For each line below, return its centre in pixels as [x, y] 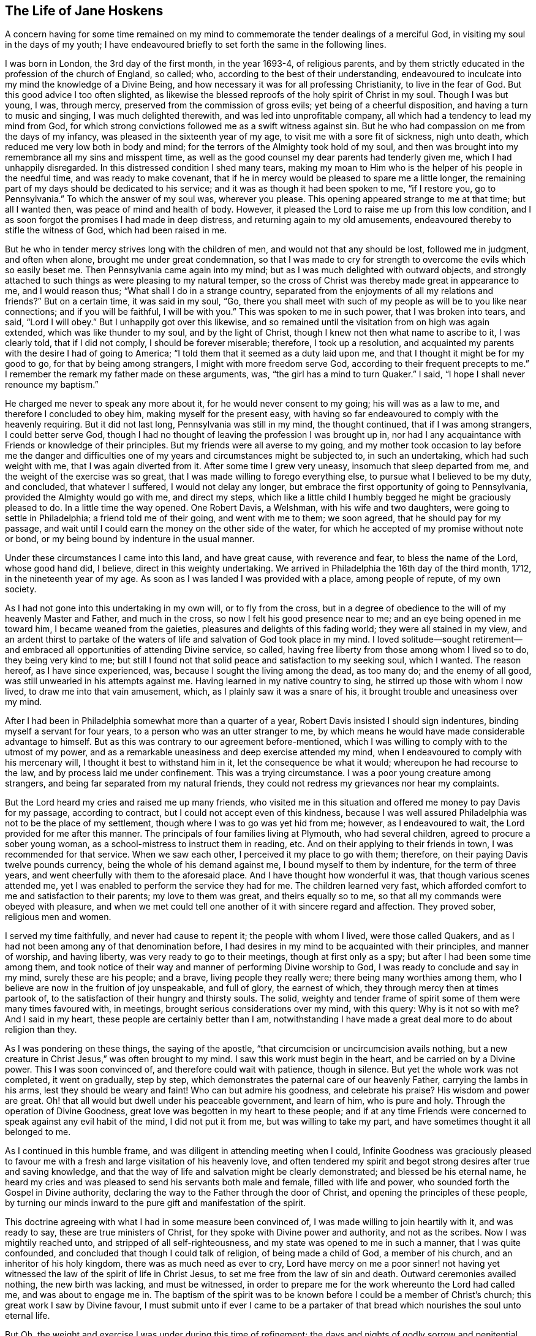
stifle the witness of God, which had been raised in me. [116, 230]
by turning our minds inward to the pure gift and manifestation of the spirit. [156, 1203]
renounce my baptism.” [52, 385]
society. [21, 589]
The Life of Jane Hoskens [84, 11]
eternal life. [28, 1316]
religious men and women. [58, 917]
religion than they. [41, 1030]
